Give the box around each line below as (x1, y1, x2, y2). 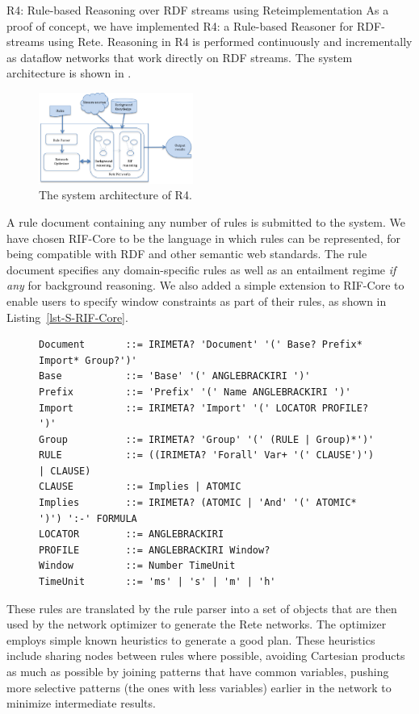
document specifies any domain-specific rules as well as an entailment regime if (6, 261, 396, 278)
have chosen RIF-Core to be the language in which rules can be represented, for (6, 229, 401, 246)
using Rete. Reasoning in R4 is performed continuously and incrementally (48, 33, 413, 50)
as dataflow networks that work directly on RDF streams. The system (6, 48, 353, 65)
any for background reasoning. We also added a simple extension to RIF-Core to (6, 277, 404, 294)
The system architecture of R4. (39, 186, 192, 203)
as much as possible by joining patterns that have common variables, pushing (6, 663, 389, 680)
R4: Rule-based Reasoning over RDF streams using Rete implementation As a (6, 2, 389, 18)
